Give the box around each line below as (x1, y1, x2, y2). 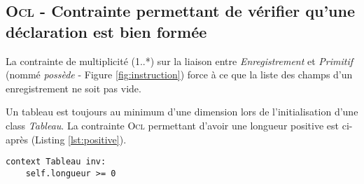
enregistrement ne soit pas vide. (6, 80, 141, 95)
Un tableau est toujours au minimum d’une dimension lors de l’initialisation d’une (6, 104, 358, 119)
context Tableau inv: (6, 157, 106, 167)
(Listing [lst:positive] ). (31, 132, 127, 146)
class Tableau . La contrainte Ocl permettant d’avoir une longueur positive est (6, 118, 339, 132)
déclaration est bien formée (6, 20, 207, 42)
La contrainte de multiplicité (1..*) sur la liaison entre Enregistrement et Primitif (6, 53, 353, 68)
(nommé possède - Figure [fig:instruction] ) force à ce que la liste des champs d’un (6, 67, 353, 82)
